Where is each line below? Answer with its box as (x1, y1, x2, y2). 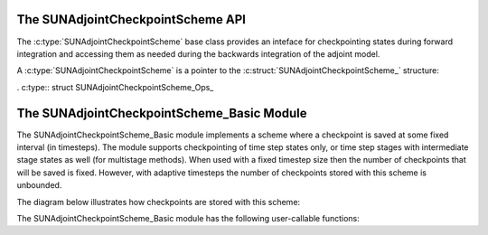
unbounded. (16, 180, 62, 191)
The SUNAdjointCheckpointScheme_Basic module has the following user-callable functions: (16, 212, 361, 223)
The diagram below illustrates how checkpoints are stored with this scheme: (16, 196, 301, 207)
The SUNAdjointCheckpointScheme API (16, 12, 246, 27)
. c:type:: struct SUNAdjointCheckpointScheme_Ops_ (16, 81, 214, 92)
